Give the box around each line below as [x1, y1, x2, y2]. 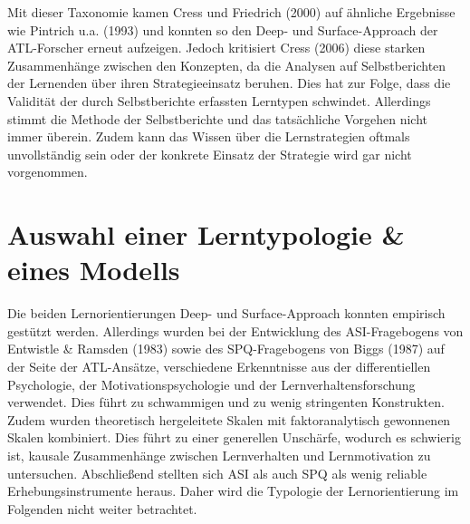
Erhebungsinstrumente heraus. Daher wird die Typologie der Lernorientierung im [7, 481, 459, 500]
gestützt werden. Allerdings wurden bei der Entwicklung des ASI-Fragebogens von [7, 321, 464, 340]
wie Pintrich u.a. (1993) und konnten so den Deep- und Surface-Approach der [7, 20, 438, 39]
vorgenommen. [7, 162, 88, 181]
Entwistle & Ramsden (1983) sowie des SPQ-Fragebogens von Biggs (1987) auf [7, 339, 445, 358]
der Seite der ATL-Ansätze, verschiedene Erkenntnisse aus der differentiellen [7, 357, 431, 376]
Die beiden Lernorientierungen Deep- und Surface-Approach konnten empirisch [7, 304, 446, 323]
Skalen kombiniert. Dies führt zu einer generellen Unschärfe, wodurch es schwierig [7, 428, 461, 447]
